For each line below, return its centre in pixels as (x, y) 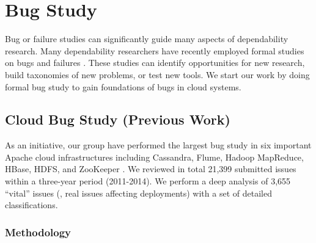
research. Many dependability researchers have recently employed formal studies (155, 50)
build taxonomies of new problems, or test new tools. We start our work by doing (157, 74)
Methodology (38, 232)
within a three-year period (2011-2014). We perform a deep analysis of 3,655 (148, 181)
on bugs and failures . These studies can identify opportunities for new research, (155, 63)
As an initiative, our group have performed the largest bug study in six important (158, 145)
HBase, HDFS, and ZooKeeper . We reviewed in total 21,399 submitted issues (151, 169)
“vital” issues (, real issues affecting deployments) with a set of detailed (138, 193)
